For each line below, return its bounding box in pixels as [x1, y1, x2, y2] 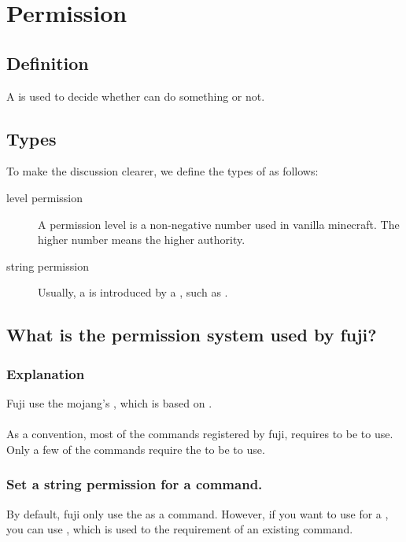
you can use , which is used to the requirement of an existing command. [6, 521, 353, 537]
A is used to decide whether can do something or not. [6, 87, 265, 104]
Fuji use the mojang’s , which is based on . [6, 394, 212, 411]
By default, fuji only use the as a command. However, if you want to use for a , [6, 505, 389, 522]
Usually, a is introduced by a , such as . [38, 284, 228, 300]
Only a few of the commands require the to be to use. [6, 441, 265, 457]
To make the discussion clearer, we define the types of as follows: [6, 163, 319, 179]
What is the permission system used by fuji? [6, 323, 377, 347]
